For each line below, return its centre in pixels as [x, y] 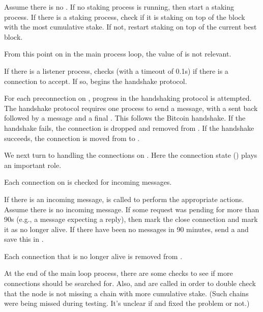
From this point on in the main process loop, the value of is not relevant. [118, 54]
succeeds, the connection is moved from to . [72, 138]
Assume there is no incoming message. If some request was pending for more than [132, 209]
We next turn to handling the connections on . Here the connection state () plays [131, 155]
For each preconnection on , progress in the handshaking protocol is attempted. [128, 98]
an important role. [33, 165]
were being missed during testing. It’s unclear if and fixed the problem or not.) [127, 303]
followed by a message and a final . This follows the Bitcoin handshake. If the [125, 118]
